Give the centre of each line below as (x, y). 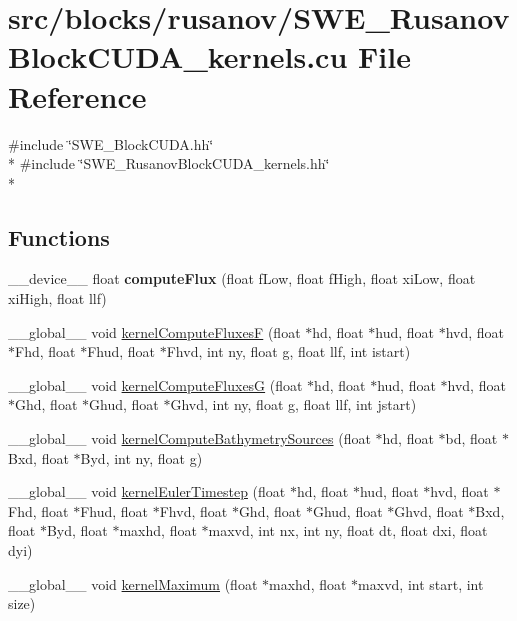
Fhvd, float (193, 510)
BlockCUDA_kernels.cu (178, 56)
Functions (59, 236)
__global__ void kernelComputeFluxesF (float (154, 331)
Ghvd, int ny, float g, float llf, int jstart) (293, 404)
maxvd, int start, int (421, 583)
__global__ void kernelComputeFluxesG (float (155, 384)
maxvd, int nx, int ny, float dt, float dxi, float (348, 530)
